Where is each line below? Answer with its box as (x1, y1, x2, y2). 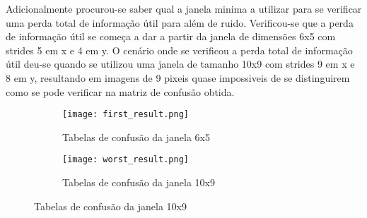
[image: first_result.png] (62, 109, 189, 120)
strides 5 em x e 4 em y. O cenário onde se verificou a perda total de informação (6, 42, 353, 57)
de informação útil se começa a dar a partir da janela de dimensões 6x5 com (6, 29, 336, 44)
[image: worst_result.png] (62, 155, 189, 165)
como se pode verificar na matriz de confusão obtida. (6, 84, 235, 99)
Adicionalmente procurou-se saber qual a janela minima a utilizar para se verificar (6, 1, 362, 16)
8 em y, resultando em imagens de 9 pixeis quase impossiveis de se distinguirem (6, 70, 350, 85)
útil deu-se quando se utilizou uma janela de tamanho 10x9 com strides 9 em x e (6, 56, 355, 71)
